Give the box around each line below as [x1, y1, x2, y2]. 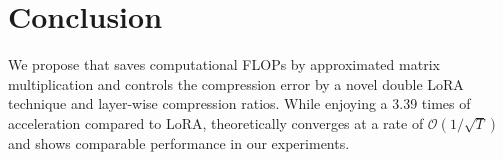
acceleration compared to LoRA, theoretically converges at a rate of [8, 112, 424, 133]
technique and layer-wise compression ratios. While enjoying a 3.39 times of [8, 93, 471, 114]
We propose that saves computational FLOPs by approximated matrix [8, 54, 440, 75]
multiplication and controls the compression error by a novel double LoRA [8, 73, 464, 94]
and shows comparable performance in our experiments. [8, 132, 350, 153]
